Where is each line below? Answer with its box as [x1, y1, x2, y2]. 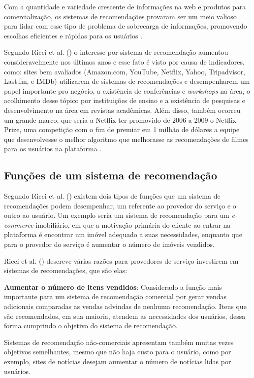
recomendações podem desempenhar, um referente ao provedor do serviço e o [4, 200, 236, 210]
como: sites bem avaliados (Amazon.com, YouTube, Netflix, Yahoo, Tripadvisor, [4, 66, 246, 76]
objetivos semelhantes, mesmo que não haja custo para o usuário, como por [4, 346, 231, 357]
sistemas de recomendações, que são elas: [4, 265, 127, 275]
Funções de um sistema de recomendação [4, 168, 218, 183]
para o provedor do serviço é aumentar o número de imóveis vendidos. [4, 239, 215, 249]
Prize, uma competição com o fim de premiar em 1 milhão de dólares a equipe [4, 124, 240, 135]
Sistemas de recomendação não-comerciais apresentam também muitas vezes [4, 337, 234, 347]
